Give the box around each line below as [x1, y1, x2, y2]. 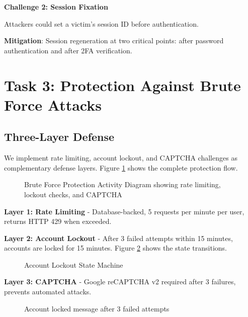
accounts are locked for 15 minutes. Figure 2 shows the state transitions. [4, 243, 227, 253]
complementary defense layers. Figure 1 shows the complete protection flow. [4, 162, 238, 173]
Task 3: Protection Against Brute [4, 74, 241, 95]
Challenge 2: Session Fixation [4, 2, 108, 12]
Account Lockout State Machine [24, 259, 123, 270]
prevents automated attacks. [4, 286, 92, 297]
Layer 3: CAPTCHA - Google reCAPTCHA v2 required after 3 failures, [4, 276, 236, 287]
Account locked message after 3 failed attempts [24, 303, 170, 313]
